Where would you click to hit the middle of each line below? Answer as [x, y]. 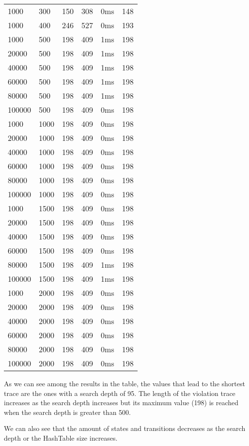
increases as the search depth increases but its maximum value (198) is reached [121, 403]
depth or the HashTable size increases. [61, 437]
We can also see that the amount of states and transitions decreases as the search [125, 428]
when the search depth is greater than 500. [67, 412]
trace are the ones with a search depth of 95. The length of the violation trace [120, 393]
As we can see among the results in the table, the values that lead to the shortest [124, 383]
